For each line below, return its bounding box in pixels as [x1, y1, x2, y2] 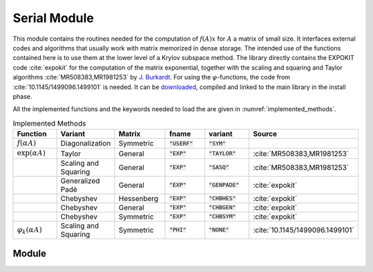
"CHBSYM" [208, 213, 236, 220]
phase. [12, 92, 32, 100]
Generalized [60, 176, 100, 186]
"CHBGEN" [208, 204, 236, 211]
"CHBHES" [208, 195, 236, 202]
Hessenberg [118, 193, 159, 203]
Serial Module [12, 10, 95, 26]
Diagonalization [60, 139, 111, 148]
